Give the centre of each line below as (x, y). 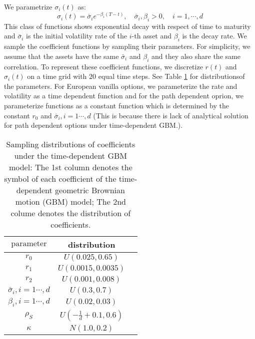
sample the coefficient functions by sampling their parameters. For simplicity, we (127, 46)
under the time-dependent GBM (70, 155)
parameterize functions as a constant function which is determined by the (116, 105)
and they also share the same (196, 56)
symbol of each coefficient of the (60, 178)
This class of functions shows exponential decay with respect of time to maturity (127, 26)
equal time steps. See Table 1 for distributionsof (171, 76)
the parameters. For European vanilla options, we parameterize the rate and (121, 86)
